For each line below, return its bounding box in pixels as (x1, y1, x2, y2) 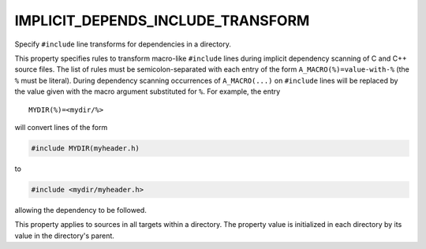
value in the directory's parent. (14, 231, 114, 240)
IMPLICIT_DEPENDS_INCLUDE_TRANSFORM (14, 12, 310, 29)
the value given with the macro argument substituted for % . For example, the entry (14, 87, 281, 96)
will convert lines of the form (14, 122, 108, 132)
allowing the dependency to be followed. (14, 205, 148, 214)
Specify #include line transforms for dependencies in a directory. (14, 39, 232, 49)
